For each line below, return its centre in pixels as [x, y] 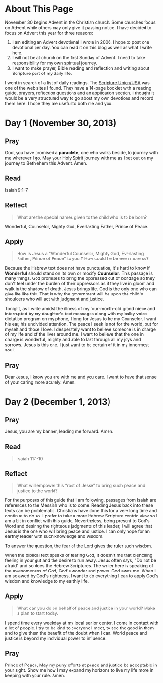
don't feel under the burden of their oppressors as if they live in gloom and [80, 284]
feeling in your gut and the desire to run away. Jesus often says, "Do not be [81, 560]
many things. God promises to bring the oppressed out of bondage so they [80, 278]
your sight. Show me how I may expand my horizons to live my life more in [79, 670]
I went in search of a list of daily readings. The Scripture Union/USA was [77, 83]
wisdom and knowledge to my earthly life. [47, 581]
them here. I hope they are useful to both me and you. [59, 103]
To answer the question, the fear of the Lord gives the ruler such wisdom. [79, 546]
